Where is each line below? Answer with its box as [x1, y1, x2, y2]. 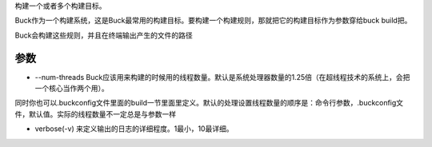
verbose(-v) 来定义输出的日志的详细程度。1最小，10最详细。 [34, 124, 234, 133]
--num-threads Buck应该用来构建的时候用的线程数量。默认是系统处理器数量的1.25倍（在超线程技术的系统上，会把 [34, 72, 410, 81]
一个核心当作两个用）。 [34, 84, 109, 93]
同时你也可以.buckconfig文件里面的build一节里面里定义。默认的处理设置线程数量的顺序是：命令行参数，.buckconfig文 [14, 98, 404, 108]
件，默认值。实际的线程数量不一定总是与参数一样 [14, 109, 176, 119]
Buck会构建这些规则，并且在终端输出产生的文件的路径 [14, 30, 194, 40]
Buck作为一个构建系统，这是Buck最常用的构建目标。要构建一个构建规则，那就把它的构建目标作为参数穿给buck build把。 [14, 16, 412, 26]
